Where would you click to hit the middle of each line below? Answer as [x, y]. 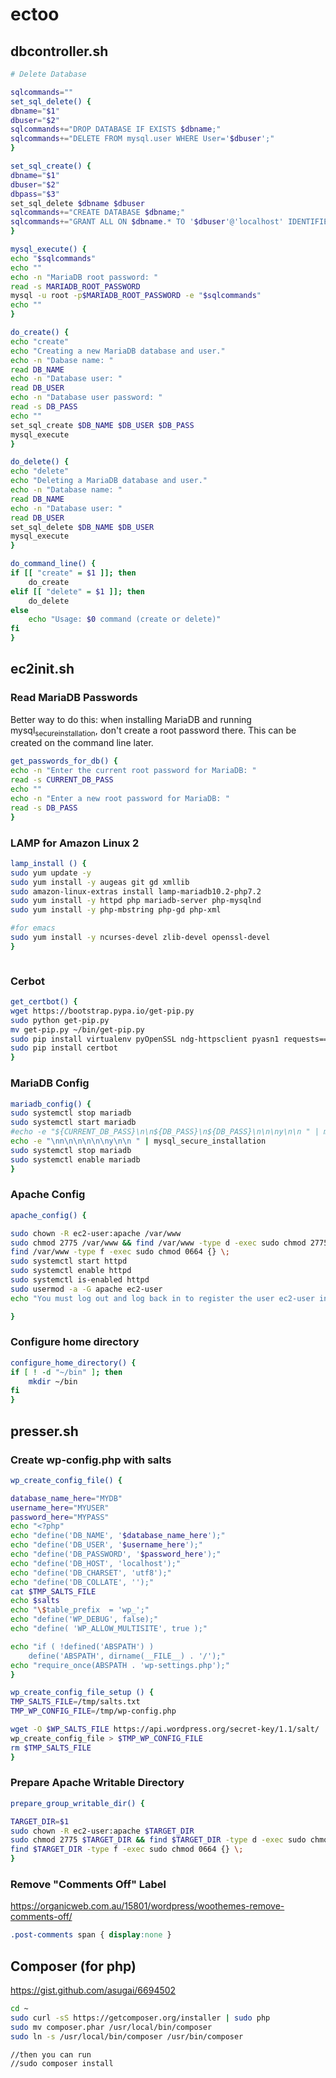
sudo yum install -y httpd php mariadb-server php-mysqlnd [136, 901]
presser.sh [44, 1431]
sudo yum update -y [51, 873]
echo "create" [40, 341]
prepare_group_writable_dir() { [77, 1803]
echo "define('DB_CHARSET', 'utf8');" [91, 1573]
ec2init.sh [42, 669]
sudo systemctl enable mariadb [75, 1159]
